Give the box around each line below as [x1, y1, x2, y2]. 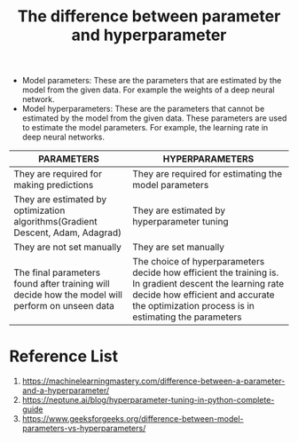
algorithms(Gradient [13, 216, 98, 228]
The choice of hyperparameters [132, 256, 265, 268]
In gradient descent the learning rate [132, 278, 285, 290]
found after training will [13, 278, 110, 290]
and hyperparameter [71, 25, 227, 45]
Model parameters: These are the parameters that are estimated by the [21, 75, 282, 86]
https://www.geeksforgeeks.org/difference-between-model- [21, 414, 244, 424]
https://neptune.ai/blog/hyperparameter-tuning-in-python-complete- [21, 395, 275, 406]
